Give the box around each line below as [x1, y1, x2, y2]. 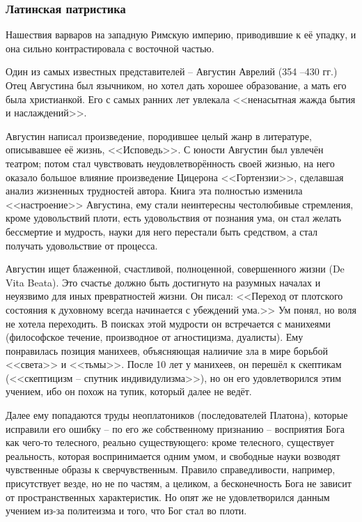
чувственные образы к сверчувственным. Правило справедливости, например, [6, 462, 336, 477]
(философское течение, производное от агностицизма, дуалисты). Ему [6, 330, 304, 344]
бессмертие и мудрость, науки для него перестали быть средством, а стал [6, 224, 318, 238]
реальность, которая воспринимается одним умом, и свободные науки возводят [6, 448, 340, 463]
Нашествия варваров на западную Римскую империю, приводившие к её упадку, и [6, 27, 356, 42]
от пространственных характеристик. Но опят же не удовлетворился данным [6, 489, 330, 504]
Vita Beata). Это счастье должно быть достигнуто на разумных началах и [6, 275, 321, 289]
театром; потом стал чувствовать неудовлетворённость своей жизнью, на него [6, 155, 335, 170]
